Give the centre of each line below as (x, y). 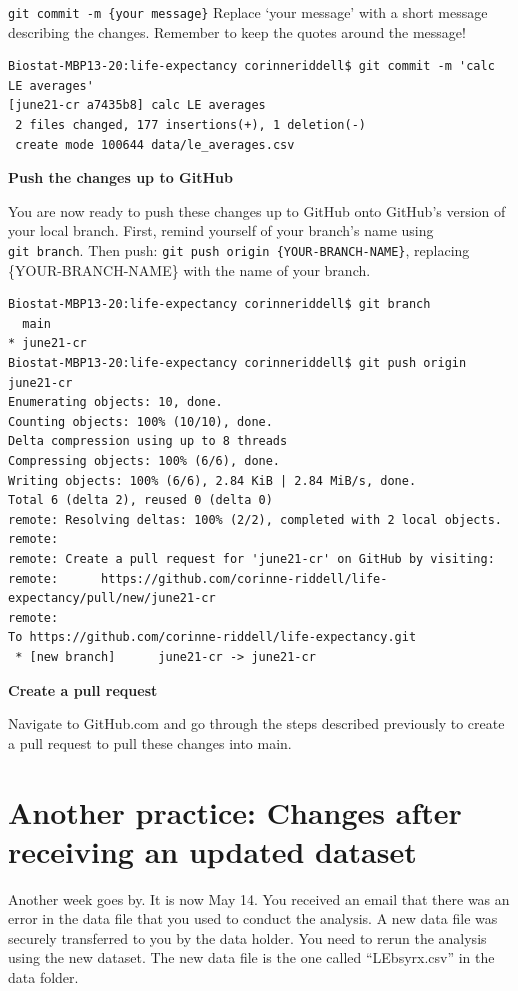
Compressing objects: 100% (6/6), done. (144, 461)
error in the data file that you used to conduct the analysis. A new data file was (253, 918)
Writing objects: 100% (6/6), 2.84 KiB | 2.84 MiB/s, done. (212, 480)
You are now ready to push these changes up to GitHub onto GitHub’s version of (257, 210)
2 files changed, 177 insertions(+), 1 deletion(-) (190, 125)
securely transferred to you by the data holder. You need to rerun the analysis (247, 937)
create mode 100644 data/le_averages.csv (155, 144)
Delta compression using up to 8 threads (148, 441)
